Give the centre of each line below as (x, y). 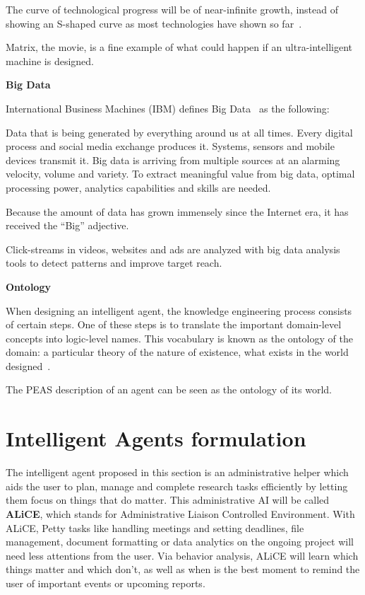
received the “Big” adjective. (67, 225)
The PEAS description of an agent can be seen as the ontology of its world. (169, 389)
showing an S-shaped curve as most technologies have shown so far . (154, 23)
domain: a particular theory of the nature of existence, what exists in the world (177, 352)
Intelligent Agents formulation (156, 438)
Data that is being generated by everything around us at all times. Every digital (179, 132)
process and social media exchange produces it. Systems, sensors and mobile (170, 146)
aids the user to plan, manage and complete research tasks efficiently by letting (177, 486)
